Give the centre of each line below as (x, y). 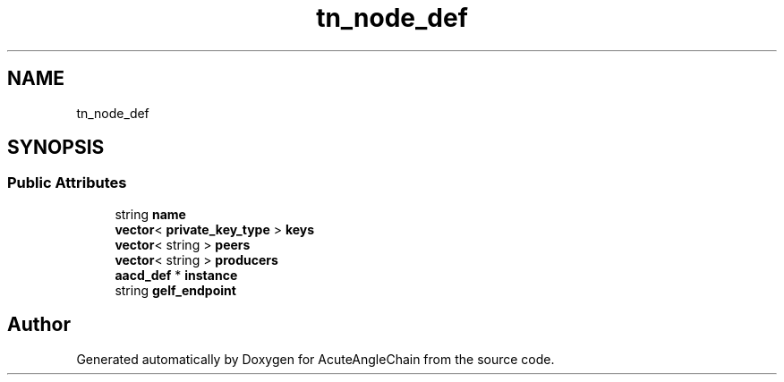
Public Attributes (67, 183)
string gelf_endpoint (175, 290)
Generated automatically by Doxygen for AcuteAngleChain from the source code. (315, 359)
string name (150, 214)
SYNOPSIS (56, 148)
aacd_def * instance (176, 275)
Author (39, 325)
